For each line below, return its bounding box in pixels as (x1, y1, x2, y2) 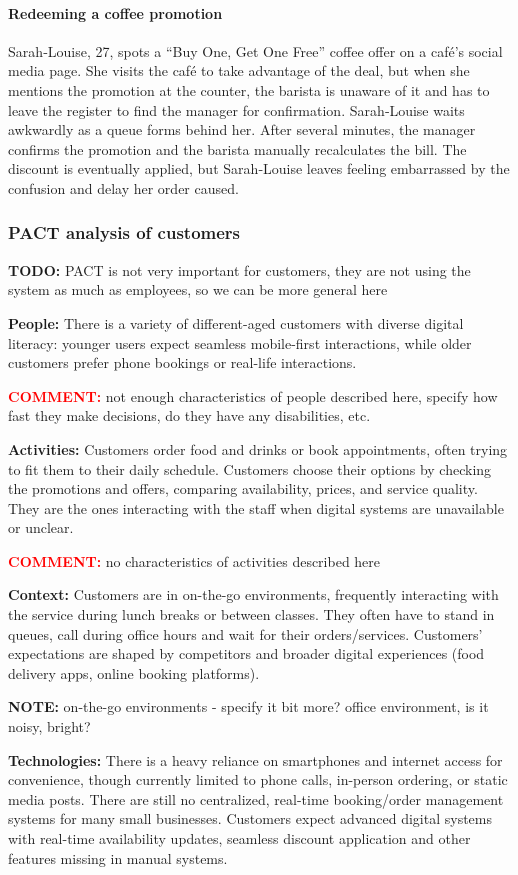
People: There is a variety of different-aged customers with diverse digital (8, 312, 464, 333)
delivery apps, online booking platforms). (8, 662, 260, 683)
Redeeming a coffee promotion (8, 2, 223, 23)
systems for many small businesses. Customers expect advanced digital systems (8, 808, 492, 829)
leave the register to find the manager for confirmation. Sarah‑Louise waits (8, 99, 465, 120)
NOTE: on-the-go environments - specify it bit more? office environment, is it (8, 696, 489, 717)
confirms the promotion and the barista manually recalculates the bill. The (8, 138, 467, 159)
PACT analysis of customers (8, 220, 241, 245)
